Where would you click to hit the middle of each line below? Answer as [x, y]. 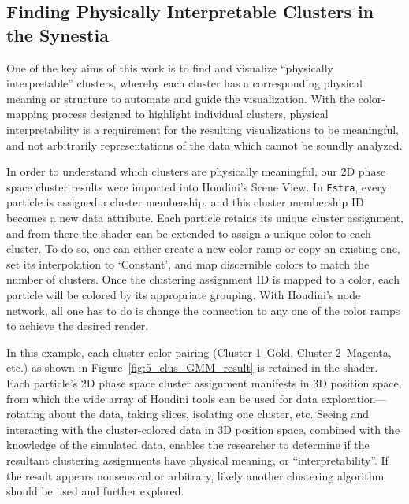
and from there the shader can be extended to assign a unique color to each [189, 233]
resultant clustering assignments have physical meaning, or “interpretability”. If [197, 460]
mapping [27, 114]
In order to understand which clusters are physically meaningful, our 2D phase [196, 171]
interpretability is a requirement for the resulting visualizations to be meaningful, [203, 129]
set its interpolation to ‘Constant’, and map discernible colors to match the [188, 263]
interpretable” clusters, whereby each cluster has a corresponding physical [184, 83]
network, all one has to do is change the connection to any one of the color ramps [203, 310]
